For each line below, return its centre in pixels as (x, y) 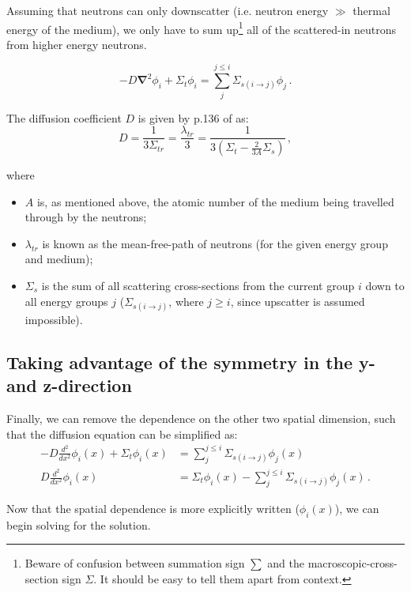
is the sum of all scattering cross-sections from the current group (198, 286)
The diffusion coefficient (64, 117)
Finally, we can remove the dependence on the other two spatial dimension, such (201, 418)
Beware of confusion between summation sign (135, 563)
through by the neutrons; (86, 217)
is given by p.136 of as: (193, 117)
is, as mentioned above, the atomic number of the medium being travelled (215, 201)
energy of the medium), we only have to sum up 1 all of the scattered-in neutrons (202, 28)
